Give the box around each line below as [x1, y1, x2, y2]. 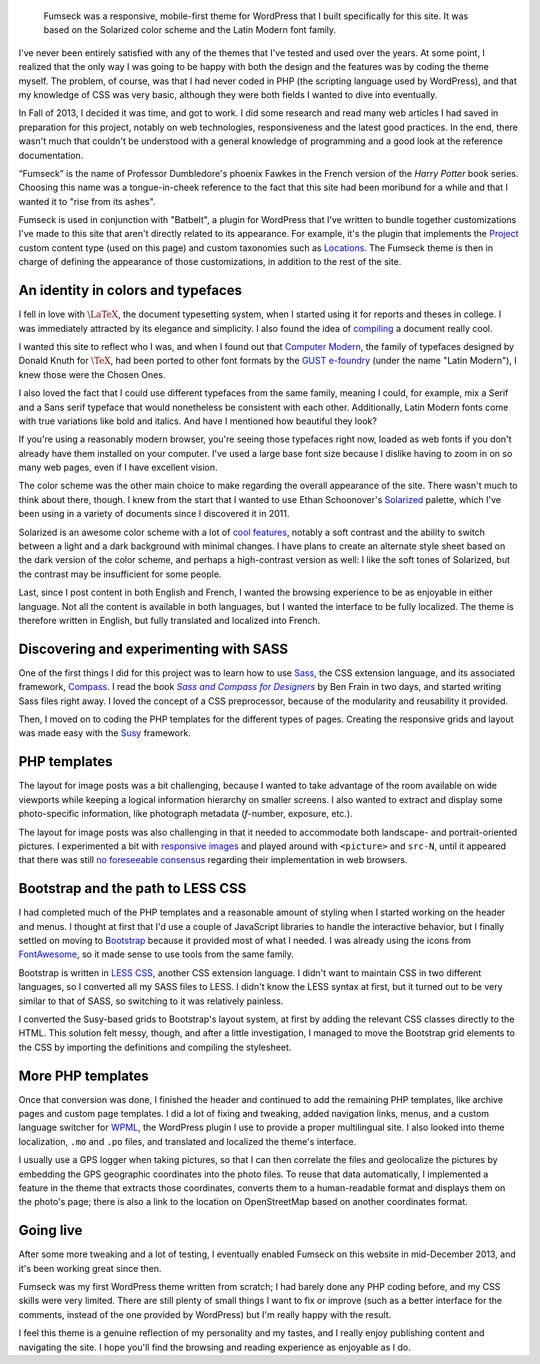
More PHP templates [18, 1067, 149, 1084]
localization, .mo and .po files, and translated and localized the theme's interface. [18, 1135, 357, 1147]
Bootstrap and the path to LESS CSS [18, 880, 247, 897]
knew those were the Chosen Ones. [18, 368, 166, 380]
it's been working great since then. [18, 1262, 162, 1274]
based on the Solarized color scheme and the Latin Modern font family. [43, 24, 337, 36]
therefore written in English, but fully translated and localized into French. [18, 614, 321, 626]
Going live [18, 1222, 83, 1239]
